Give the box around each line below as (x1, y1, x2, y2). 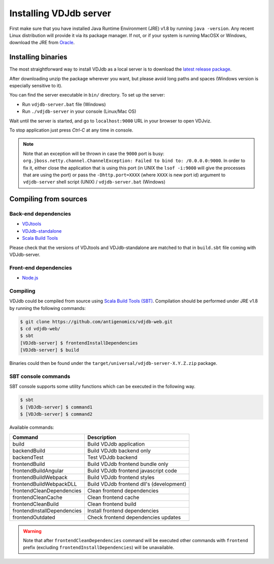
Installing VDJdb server (9, 8, 112, 19)
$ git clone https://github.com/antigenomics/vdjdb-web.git (20, 319, 173, 325)
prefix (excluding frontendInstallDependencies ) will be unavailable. (23, 544, 175, 551)
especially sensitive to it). (9, 83, 63, 89)
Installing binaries (9, 53, 67, 61)
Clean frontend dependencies (87, 487, 159, 494)
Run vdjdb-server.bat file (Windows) (22, 101, 106, 107)
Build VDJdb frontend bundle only (87, 460, 168, 467)
